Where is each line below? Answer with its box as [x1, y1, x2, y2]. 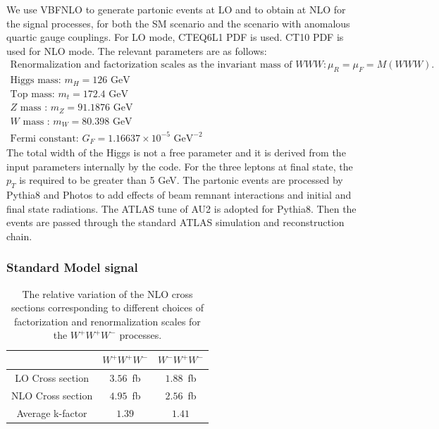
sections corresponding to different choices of [11, 300, 204, 315]
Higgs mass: [10, 75, 61, 86]
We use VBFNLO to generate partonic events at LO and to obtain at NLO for [6, 2, 346, 16]
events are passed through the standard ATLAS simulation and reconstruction [6, 215, 345, 230]
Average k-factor [16, 405, 87, 420]
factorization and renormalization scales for [14, 313, 201, 328]
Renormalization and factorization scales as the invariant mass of [10, 60, 292, 70]
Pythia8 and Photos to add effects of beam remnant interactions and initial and [6, 187, 352, 202]
